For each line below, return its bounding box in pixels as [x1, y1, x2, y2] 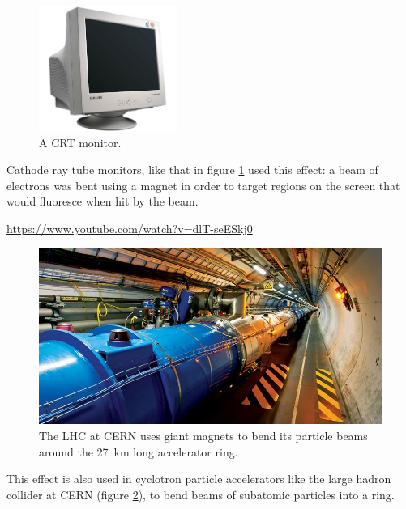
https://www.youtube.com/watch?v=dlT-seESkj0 [6, 220, 253, 237]
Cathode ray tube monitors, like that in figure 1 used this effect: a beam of [6, 161, 378, 178]
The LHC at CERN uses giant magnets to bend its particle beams [39, 427, 368, 444]
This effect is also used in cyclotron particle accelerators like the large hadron [6, 470, 391, 487]
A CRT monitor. [39, 134, 122, 151]
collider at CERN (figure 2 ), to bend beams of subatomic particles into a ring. [6, 486, 395, 503]
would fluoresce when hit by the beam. [6, 193, 199, 210]
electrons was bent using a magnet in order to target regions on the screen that [6, 176, 400, 193]
